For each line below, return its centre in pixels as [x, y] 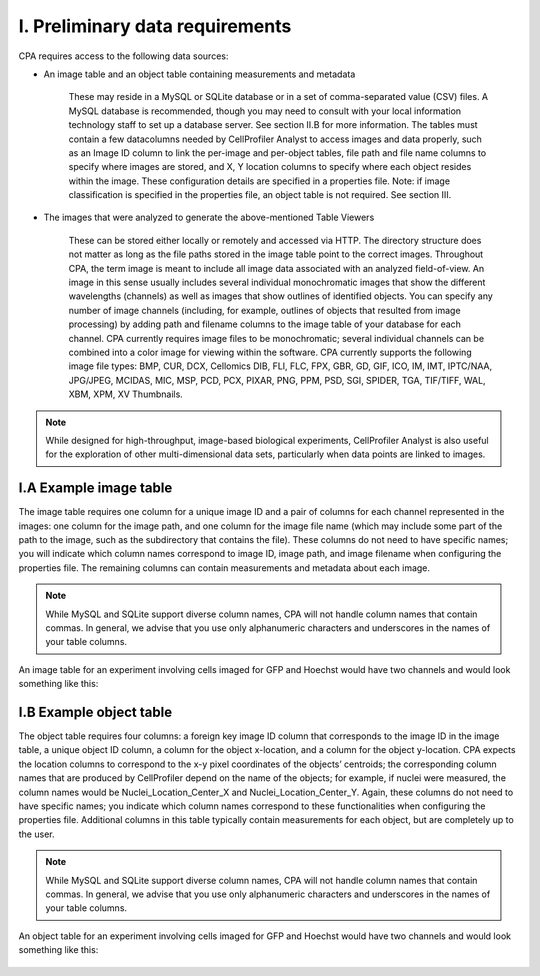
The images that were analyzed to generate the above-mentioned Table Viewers [209, 217]
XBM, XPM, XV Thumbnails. [126, 394]
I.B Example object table [95, 711]
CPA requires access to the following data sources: [123, 56]
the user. [36, 834]
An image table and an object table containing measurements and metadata [199, 74]
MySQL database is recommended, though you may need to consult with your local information [265, 111]
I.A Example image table [95, 488]
